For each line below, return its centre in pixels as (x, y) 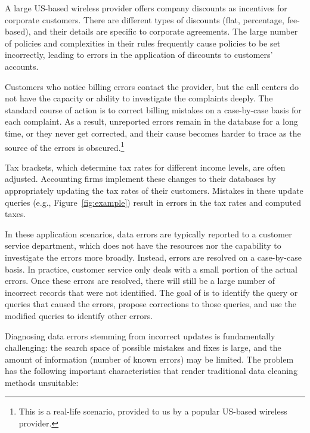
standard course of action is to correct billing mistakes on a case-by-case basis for (153, 109)
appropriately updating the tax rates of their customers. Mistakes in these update (154, 190)
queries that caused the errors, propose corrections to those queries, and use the (151, 304)
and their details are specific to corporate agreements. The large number (166, 31)
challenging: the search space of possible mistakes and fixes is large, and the (143, 347)
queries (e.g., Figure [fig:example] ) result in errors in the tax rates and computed (153, 202)
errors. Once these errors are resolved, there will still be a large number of (140, 281)
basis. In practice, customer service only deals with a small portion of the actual (151, 269)
